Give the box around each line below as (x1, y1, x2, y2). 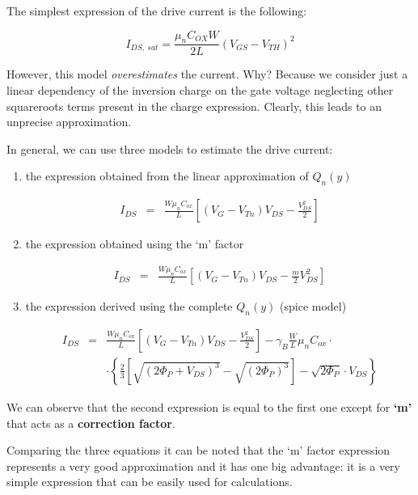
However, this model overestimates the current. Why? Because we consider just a (6, 66, 408, 82)
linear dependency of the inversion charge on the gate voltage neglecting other (6, 82, 394, 99)
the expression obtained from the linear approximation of (25, 167, 309, 184)
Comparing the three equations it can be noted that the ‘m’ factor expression (6, 442, 391, 459)
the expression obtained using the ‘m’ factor (25, 235, 244, 252)
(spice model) (280, 298, 347, 315)
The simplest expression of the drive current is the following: (6, 2, 307, 19)
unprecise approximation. (6, 113, 132, 130)
